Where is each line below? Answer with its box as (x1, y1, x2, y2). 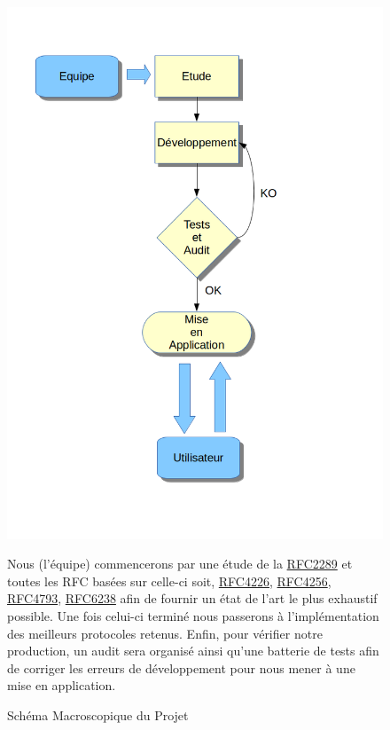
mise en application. (7, 676, 116, 695)
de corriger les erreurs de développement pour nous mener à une (7, 658, 355, 677)
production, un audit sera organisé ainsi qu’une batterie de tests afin (7, 641, 379, 660)
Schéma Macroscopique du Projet (7, 706, 189, 725)
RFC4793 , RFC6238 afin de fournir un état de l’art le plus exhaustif (7, 589, 378, 608)
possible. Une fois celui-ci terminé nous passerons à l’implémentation (7, 607, 379, 625)
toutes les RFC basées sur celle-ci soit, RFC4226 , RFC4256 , (7, 571, 331, 590)
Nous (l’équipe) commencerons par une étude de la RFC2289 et (7, 554, 353, 573)
